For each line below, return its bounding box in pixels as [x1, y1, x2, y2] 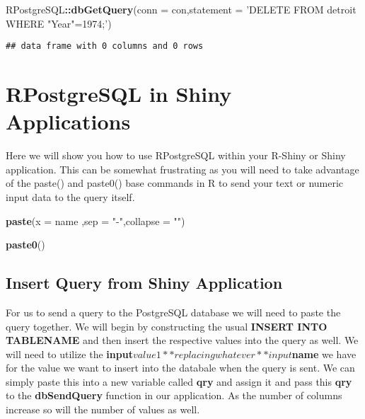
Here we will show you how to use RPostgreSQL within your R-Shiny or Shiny [6, 148, 346, 163]
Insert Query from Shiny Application [6, 272, 283, 294]
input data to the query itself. [6, 189, 135, 204]
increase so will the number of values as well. [6, 402, 200, 417]
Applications [6, 107, 131, 136]
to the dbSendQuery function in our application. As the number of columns [6, 388, 342, 403]
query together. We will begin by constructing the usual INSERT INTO [6, 318, 328, 333]
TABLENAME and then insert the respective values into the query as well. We [6, 333, 359, 348]
